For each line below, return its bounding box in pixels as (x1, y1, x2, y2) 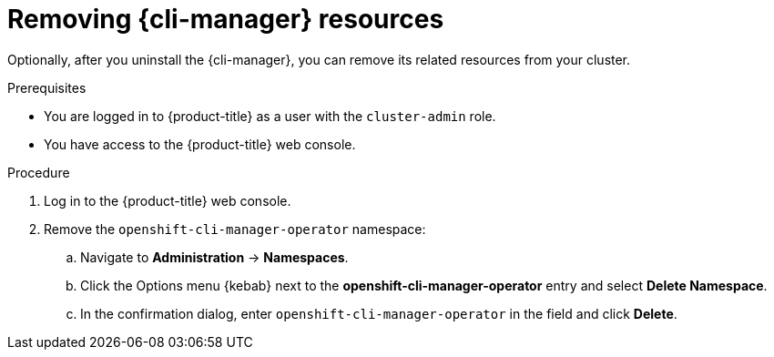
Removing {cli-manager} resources (7, 4, 444, 35)
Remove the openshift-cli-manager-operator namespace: (44, 220, 426, 237)
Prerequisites (7, 79, 87, 96)
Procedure (7, 164, 70, 180)
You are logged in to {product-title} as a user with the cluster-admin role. (44, 107, 496, 124)
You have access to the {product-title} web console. (44, 136, 356, 152)
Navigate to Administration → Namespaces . (80, 249, 349, 265)
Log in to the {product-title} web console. (44, 192, 291, 209)
